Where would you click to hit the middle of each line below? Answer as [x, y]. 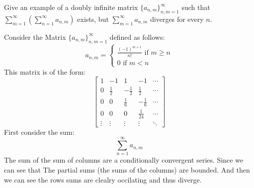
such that [196, 7]
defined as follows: [137, 37]
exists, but [93, 19]
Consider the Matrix [35, 37]
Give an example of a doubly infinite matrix [71, 7]
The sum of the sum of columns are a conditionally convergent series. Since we [124, 160]
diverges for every [177, 19]
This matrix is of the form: [45, 71]
